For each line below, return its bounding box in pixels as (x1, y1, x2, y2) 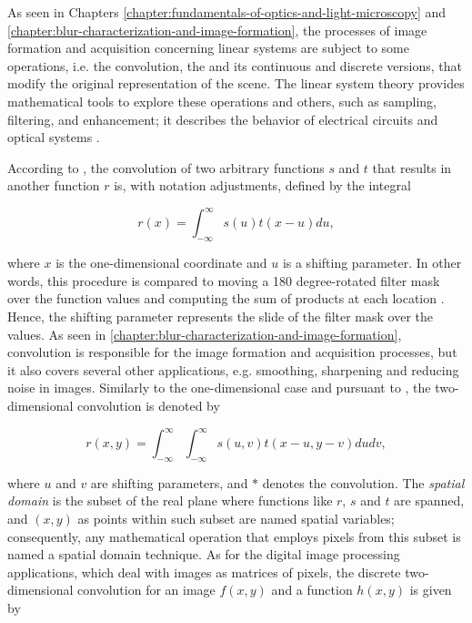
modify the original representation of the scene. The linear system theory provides (7, 74, 465, 93)
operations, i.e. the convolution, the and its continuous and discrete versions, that (7, 56, 462, 75)
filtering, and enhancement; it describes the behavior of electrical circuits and (7, 109, 438, 128)
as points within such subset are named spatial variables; (77, 509, 395, 528)
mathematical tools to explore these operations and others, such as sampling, (7, 91, 437, 110)
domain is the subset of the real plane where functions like (7, 491, 333, 510)
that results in (372, 158, 452, 177)
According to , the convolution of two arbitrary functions (7, 158, 325, 177)
